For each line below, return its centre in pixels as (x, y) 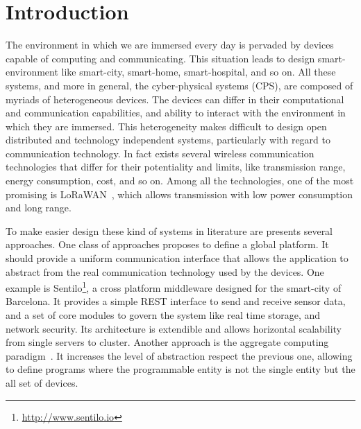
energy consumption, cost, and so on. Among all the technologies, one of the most (180, 181)
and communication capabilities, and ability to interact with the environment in (176, 113)
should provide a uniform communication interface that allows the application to (177, 258)
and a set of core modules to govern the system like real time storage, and (163, 315)
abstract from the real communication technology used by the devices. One (165, 271)
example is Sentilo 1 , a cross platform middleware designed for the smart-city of (174, 287)
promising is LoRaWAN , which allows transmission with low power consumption (179, 194)
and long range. (39, 208)
